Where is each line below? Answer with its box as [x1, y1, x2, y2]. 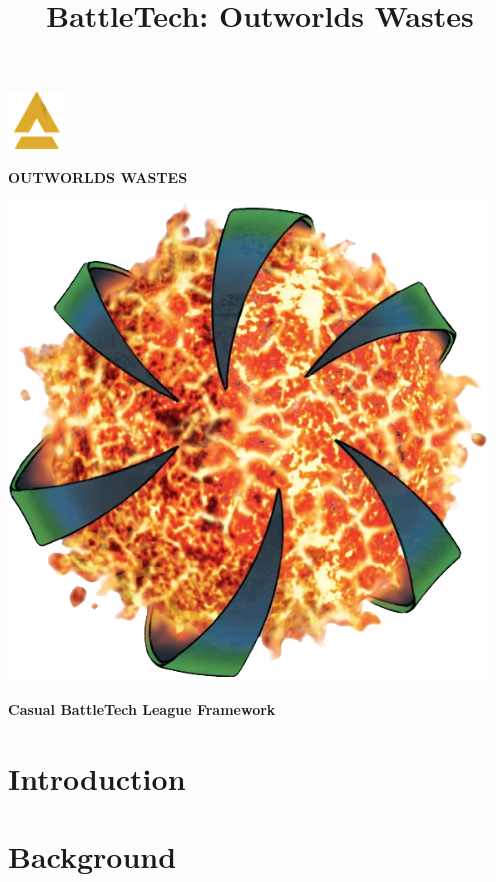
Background [8, 835, 177, 876]
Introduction [8, 757, 186, 798]
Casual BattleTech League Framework [8, 698, 276, 719]
